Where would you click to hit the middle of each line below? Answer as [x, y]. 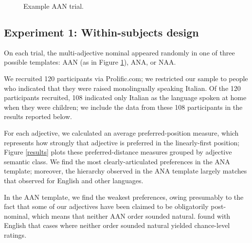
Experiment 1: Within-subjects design [101, 32]
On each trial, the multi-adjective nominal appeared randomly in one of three [119, 52]
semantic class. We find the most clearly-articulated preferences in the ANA [117, 161]
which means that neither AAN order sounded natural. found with [131, 216]
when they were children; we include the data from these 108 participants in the [123, 107]
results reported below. [38, 116]
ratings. [15, 234]
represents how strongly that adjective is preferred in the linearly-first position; [122, 142]
